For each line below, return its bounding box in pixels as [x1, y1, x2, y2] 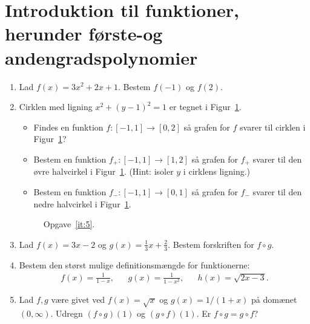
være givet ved [51, 293, 105, 305]
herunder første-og [5, 21, 163, 46]
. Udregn [50, 306, 83, 319]
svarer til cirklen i [240, 120, 306, 133]
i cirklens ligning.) [183, 165, 251, 178]
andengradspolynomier [5, 45, 198, 70]
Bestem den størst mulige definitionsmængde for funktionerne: [19, 258, 250, 271]
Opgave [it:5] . [43, 218, 95, 230]
